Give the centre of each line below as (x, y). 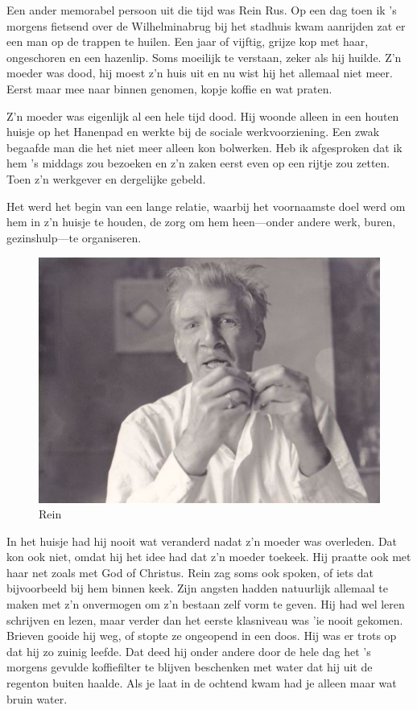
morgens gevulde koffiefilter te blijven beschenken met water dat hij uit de (190, 667)
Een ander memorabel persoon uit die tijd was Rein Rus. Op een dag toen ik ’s (202, 10)
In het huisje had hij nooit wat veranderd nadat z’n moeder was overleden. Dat (202, 541)
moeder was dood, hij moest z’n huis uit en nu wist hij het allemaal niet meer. (200, 73)
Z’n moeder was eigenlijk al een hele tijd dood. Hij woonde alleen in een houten (203, 116)
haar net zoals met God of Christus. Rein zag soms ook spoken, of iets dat (190, 572)
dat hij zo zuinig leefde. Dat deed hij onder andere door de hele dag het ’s (189, 651)
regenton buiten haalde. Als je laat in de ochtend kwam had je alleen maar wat (202, 683)
